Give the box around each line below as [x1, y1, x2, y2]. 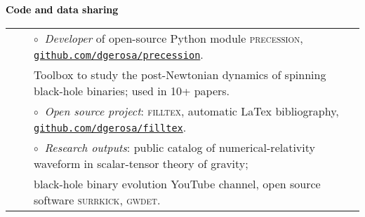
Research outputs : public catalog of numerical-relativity [44, 139, 315, 155]
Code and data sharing [6, 2, 119, 16]
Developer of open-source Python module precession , [44, 29, 303, 46]
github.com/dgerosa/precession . [34, 45, 204, 62]
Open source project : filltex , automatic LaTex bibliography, [44, 102, 339, 119]
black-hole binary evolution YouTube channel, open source [34, 175, 321, 192]
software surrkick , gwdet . [34, 191, 161, 208]
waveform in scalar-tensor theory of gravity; [34, 155, 248, 171]
